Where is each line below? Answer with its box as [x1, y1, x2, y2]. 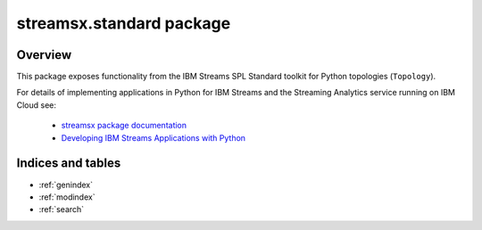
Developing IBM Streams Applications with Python [61, 132, 245, 143]
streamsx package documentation [61, 120, 187, 131]
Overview [16, 47, 72, 62]
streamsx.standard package [16, 13, 231, 33]
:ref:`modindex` [38, 192, 96, 202]
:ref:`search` [38, 204, 85, 215]
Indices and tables [16, 156, 121, 171]
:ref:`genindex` [38, 179, 94, 190]
